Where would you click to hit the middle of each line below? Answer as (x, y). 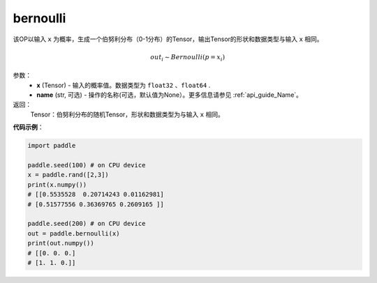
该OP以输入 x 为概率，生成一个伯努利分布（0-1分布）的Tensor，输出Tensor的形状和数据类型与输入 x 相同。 (168, 39)
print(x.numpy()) (57, 184)
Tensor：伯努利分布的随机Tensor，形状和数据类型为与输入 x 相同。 (127, 114)
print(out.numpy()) (61, 243)
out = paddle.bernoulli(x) (74, 233)
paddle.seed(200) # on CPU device (87, 224)
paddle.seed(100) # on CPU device (87, 165)
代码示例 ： (28, 127)
